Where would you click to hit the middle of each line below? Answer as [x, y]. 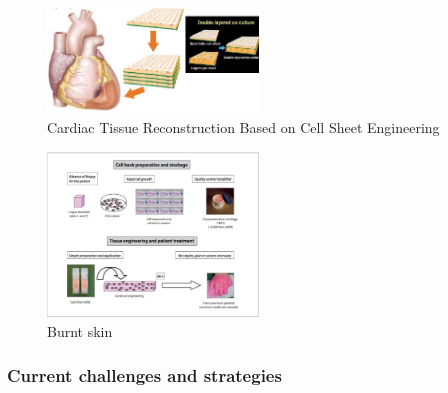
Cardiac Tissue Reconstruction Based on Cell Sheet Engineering [243, 127]
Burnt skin [80, 330]
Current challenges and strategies [144, 375]
